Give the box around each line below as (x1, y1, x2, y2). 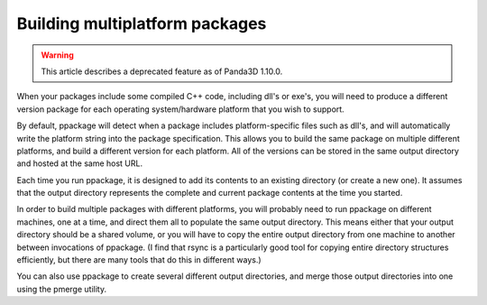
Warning (41, 50, 74, 60)
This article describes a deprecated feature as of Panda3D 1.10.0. (41, 66, 283, 77)
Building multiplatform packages (16, 14, 267, 33)
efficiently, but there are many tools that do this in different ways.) (16, 254, 262, 265)
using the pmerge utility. (16, 283, 107, 294)
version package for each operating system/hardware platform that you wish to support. (16, 104, 345, 115)
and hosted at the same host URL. (16, 158, 143, 169)
